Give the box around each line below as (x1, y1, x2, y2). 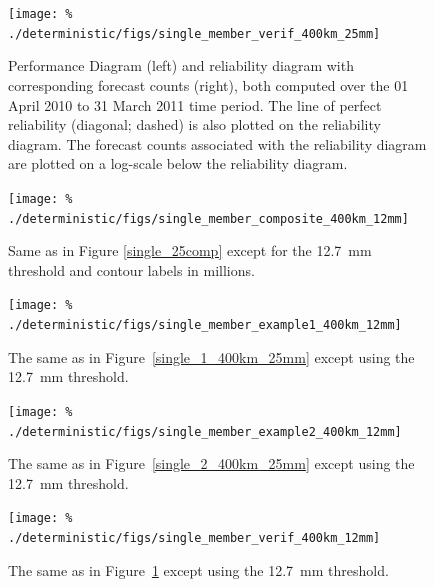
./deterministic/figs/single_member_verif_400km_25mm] (8, 26, 381, 41)
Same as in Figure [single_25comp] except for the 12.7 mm (8, 240, 372, 261)
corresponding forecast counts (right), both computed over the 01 (8, 74, 409, 95)
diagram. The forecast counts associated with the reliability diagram (8, 133, 427, 154)
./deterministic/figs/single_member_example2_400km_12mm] (8, 424, 402, 439)
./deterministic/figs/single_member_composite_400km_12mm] (8, 211, 409, 226)
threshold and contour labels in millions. (8, 259, 255, 280)
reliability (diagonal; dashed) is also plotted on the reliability (8, 114, 381, 135)
